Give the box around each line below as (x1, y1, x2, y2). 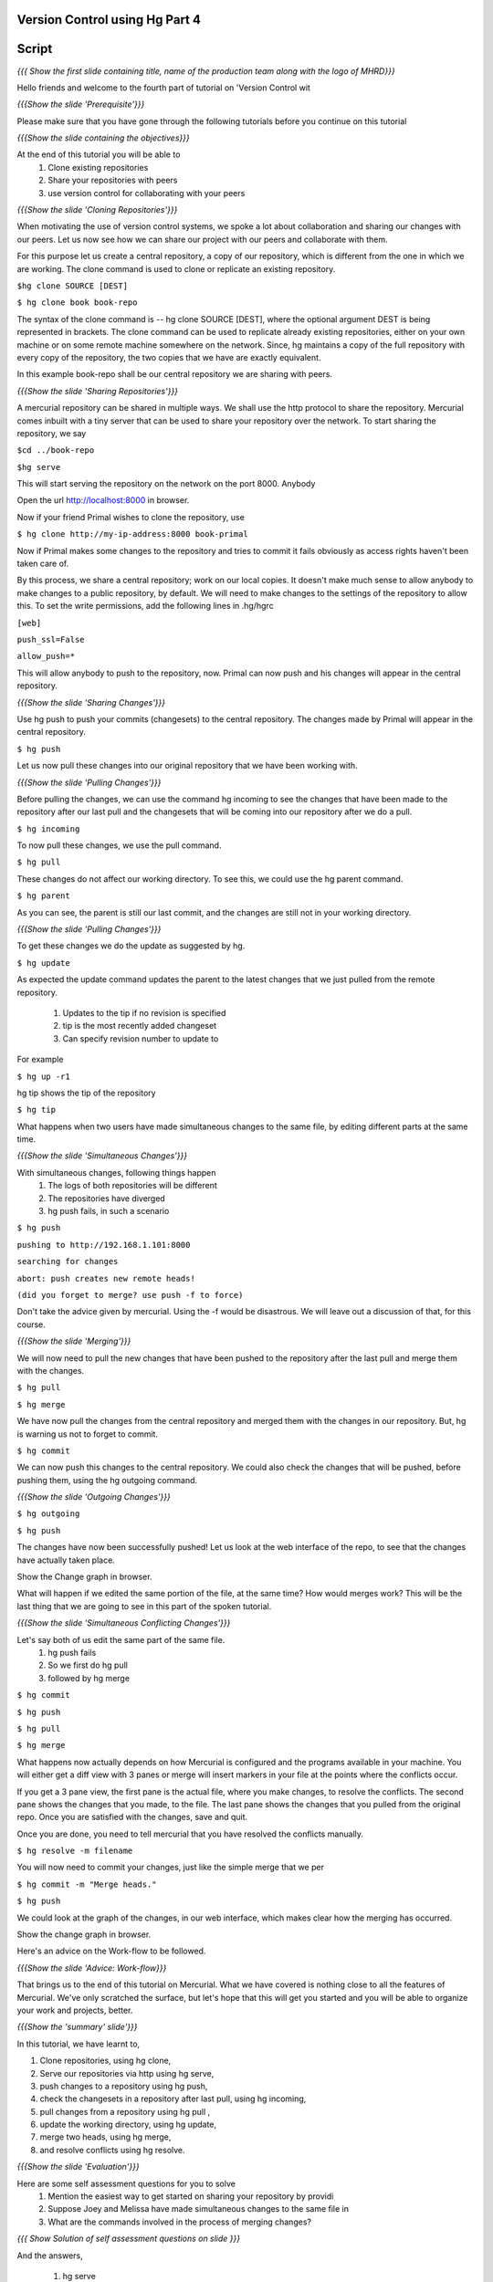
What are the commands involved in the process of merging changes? (47, 2216, 312, 2227)
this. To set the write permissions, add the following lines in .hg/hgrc (16, 601, 274, 612)
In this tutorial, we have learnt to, (16, 2038, 141, 2049)
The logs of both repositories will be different (47, 1180, 218, 1191)
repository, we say (16, 427, 87, 438)
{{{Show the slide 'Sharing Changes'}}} (16, 696, 166, 707)
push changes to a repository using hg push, (39, 2080, 208, 2091)
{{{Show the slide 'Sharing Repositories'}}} (16, 385, 178, 396)
